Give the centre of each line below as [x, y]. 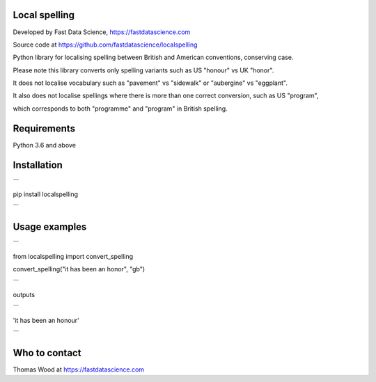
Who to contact [47, 352]
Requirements [44, 128]
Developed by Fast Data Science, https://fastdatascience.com [102, 32]
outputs [24, 294]
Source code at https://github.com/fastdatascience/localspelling [105, 45]
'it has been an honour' [46, 320]
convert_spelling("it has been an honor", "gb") [79, 269]
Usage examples [50, 227]
